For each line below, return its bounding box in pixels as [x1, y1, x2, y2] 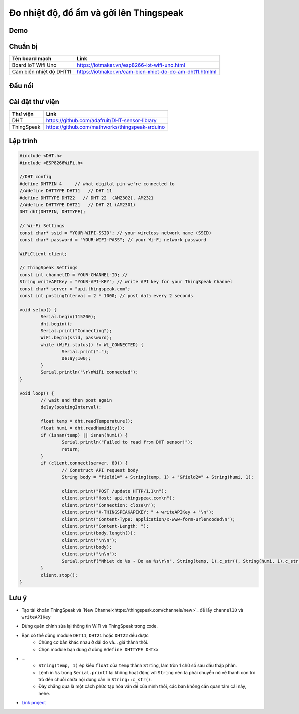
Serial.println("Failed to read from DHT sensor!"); [61, 439, 193, 445]
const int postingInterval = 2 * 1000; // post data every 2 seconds [19, 293, 193, 299]
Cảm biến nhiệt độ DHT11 [12, 68, 72, 75]
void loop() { [19, 390, 54, 396]
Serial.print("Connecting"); [40, 328, 112, 333]
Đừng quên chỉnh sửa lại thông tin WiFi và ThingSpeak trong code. [21, 623, 158, 629]
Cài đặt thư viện [9, 97, 59, 106]
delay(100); [61, 356, 91, 361]
